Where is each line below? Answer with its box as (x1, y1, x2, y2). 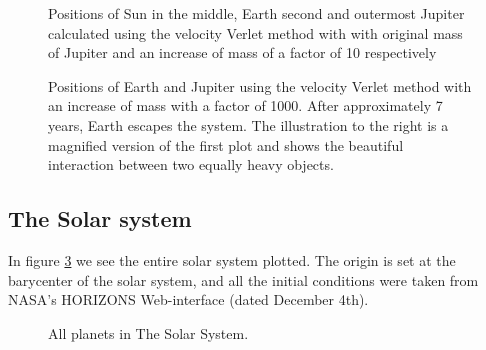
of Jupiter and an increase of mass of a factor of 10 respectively (48, 42, 437, 63)
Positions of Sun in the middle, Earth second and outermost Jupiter (48, 3, 465, 23)
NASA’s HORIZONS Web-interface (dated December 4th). (8, 289, 369, 310)
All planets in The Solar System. (48, 322, 249, 343)
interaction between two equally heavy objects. (48, 154, 334, 175)
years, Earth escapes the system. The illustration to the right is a (48, 114, 449, 135)
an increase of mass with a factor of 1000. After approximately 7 (48, 95, 443, 116)
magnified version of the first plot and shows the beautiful (48, 134, 404, 155)
